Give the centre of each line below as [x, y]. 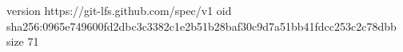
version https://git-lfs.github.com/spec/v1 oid [119, 10]
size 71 [23, 41]
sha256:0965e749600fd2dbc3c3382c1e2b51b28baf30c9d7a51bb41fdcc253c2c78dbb [201, 26]
